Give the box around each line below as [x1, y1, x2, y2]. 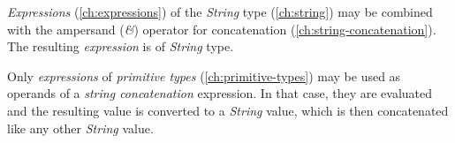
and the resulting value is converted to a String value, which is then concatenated [7, 101, 449, 119]
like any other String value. [7, 118, 154, 137]
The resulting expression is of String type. [7, 37, 234, 56]
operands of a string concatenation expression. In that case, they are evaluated [7, 84, 433, 102]
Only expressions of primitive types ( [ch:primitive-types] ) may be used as [7, 66, 401, 85]
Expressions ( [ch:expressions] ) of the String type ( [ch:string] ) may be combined [7, 3, 433, 20]
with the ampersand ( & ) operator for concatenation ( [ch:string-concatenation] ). [7, 19, 436, 38]
